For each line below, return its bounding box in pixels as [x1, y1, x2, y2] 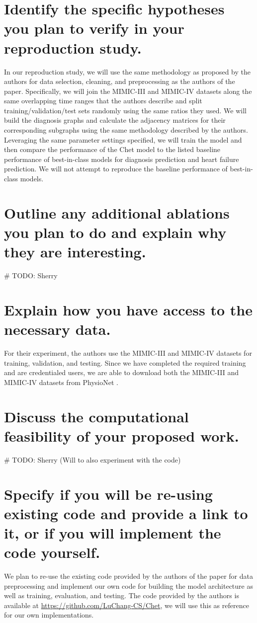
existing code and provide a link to [4, 503, 248, 523]
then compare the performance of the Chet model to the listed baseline [4, 144, 221, 155]
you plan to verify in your [4, 18, 184, 38]
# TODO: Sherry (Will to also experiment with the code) [4, 454, 181, 465]
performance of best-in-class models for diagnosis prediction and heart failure [4, 154, 239, 164]
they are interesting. [4, 241, 146, 262]
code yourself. [4, 542, 100, 562]
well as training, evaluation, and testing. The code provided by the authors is [4, 590, 239, 601]
